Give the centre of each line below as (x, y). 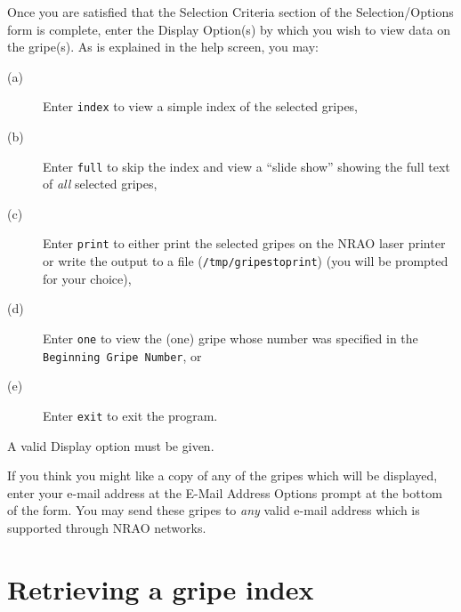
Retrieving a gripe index (161, 588)
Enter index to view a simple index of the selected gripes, (200, 106)
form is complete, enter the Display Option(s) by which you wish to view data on (229, 29)
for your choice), (87, 278)
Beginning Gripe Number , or (122, 355)
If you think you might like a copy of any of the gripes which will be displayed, (222, 475)
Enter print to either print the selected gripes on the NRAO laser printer (244, 243)
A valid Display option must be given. (111, 445)
